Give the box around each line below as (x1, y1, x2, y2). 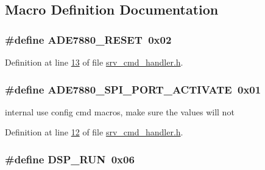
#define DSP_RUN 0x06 (5, 151, 135, 166)
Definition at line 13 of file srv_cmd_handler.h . (5, 56, 183, 68)
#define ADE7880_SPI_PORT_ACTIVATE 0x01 (5, 81, 261, 97)
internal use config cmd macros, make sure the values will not (5, 105, 235, 118)
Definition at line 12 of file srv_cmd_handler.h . (5, 126, 183, 138)
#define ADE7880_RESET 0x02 (5, 32, 172, 47)
